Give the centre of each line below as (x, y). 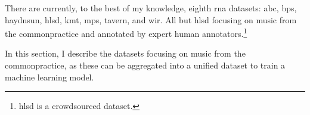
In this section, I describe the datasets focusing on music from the (125, 53)
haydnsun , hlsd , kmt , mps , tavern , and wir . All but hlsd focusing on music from (151, 19)
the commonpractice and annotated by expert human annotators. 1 (126, 32)
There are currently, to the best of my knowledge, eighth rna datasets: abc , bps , (151, 8)
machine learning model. (49, 77)
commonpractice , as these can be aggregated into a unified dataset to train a (145, 65)
